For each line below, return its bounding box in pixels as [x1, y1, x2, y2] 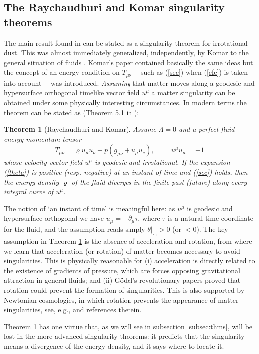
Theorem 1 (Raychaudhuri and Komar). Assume [4, 124, 156, 134]
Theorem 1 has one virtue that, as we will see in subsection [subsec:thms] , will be [4, 321, 253, 331]
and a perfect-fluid [179, 124, 235, 134]
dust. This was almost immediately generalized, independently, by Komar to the [4, 47, 249, 58]
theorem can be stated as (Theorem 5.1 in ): [4, 107, 139, 117]
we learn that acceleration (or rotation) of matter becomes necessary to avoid [4, 245, 240, 256]
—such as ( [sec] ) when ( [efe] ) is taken [133, 67, 248, 77]
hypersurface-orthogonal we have [4, 213, 104, 223]
